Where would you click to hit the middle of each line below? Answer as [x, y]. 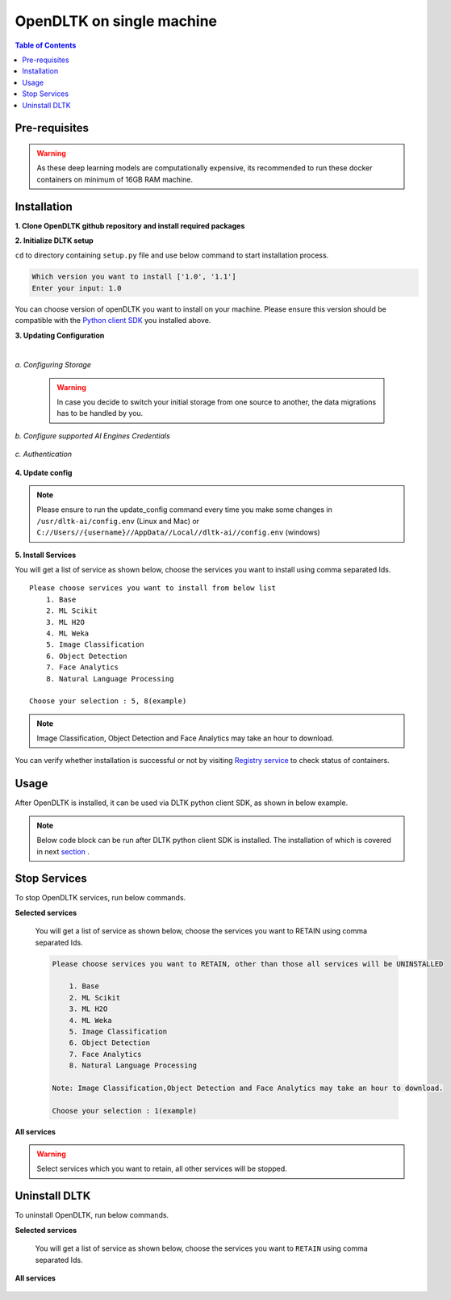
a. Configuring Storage [53, 365]
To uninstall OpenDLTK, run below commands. [92, 1215]
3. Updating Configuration [60, 335]
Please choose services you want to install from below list [152, 588]
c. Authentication [44, 454]
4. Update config [44, 472]
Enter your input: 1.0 [77, 288]
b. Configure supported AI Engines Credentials [93, 435]
